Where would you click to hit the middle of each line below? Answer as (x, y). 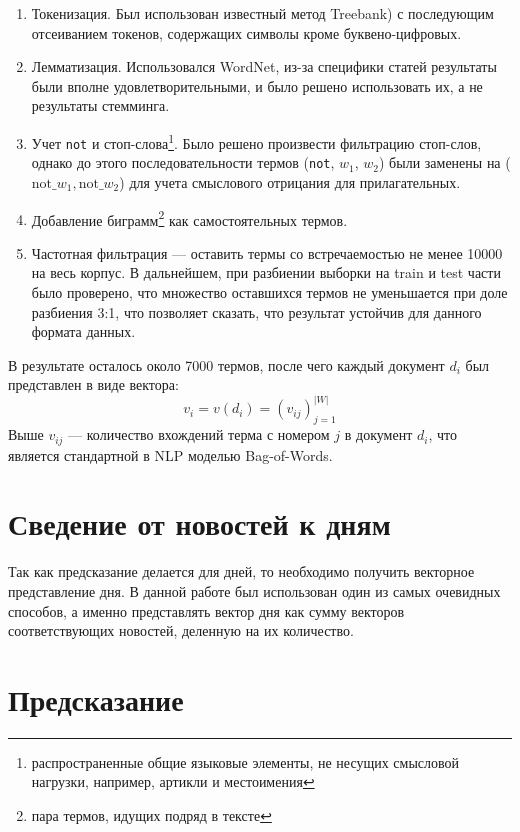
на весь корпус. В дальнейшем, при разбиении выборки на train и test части (266, 272)
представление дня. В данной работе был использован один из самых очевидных (254, 590)
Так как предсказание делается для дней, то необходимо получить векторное (241, 571)
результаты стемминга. (100, 105)
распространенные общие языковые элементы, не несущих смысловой (245, 761)
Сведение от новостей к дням (199, 523)
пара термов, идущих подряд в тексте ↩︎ (151, 815)
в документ (378, 434)
